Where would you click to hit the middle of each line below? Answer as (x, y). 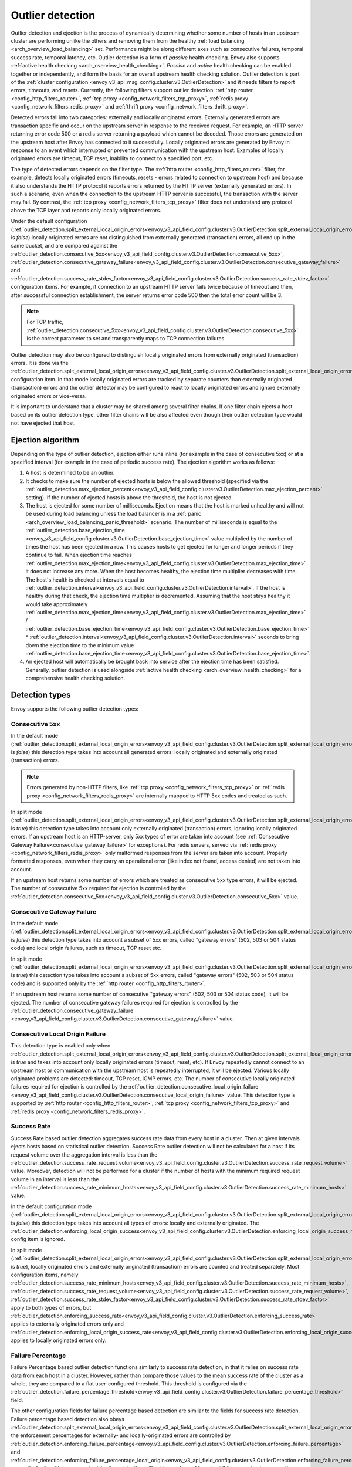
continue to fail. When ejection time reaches (79, 555)
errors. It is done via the (40, 363)
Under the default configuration (49, 221)
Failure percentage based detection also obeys (68, 1419)
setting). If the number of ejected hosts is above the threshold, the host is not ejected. (129, 497)
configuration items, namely (45, 1275)
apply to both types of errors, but (51, 1307)
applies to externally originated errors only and (67, 1324)
